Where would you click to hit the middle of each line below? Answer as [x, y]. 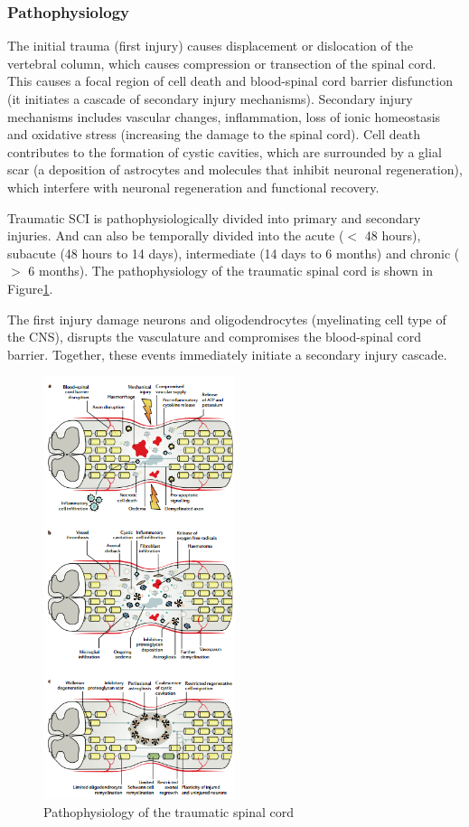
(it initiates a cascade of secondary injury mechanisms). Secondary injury [210, 99]
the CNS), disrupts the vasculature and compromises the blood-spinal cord [214, 337]
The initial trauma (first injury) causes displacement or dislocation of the [210, 46]
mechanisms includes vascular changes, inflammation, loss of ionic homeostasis [224, 116]
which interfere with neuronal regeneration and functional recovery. [193, 187]
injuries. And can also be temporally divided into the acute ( [176, 235]
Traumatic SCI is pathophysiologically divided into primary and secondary [214, 217]
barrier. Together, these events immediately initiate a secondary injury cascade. [227, 354]
